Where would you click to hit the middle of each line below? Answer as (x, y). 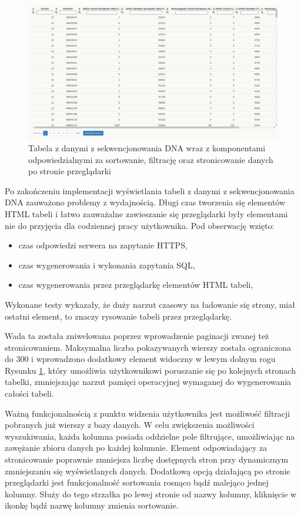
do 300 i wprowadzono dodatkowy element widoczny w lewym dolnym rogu (140, 359)
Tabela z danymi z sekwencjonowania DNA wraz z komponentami (147, 147)
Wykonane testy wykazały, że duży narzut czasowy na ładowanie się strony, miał (150, 304)
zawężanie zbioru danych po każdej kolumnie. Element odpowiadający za (136, 448)
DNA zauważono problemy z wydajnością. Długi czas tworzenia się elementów (145, 202)
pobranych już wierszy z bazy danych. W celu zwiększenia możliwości (130, 425)
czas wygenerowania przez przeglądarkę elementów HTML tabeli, (136, 285)
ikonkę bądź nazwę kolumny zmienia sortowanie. (92, 505)
